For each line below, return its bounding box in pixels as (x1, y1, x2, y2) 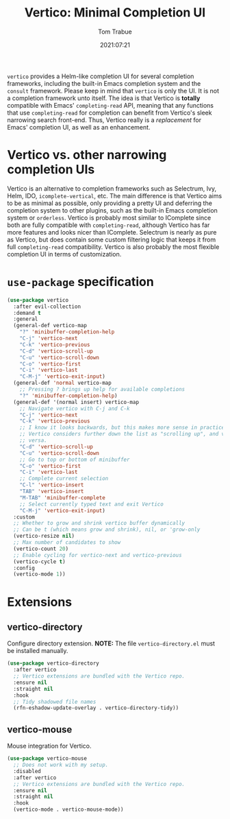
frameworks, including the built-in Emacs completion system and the (7, 79, 201, 87)
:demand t (13, 309, 41, 316)
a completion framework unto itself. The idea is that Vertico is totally (7, 94, 201, 102)
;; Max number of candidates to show (13, 539, 121, 546)
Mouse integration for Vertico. (7, 742, 92, 750)
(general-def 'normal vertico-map (13, 379, 112, 387)
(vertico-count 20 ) (13, 545, 69, 552)
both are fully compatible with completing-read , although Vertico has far (7, 221, 210, 229)
